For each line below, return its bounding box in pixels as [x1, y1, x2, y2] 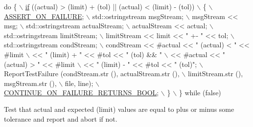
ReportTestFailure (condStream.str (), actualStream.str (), [4, 68, 180, 79]
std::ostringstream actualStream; [26, 21, 124, 31]
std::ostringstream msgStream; [92, 11, 184, 21]
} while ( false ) [179, 87, 221, 98]
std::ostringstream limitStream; [4, 30, 97, 40]
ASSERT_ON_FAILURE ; [4, 11, 84, 21]
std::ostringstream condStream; [4, 40, 97, 50]
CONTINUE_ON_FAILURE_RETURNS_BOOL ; [4, 87, 159, 98]
